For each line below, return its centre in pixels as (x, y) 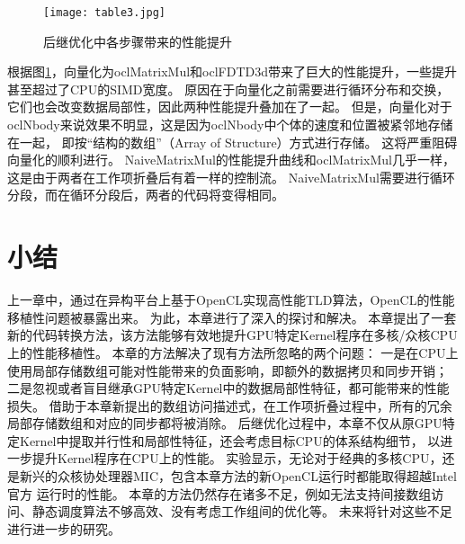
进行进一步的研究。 (64, 528)
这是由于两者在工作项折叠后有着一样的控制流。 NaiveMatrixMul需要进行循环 (231, 177)
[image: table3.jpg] (105, 13)
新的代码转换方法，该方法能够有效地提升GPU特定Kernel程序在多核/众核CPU (232, 335)
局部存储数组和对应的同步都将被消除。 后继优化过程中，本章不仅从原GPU (225, 423)
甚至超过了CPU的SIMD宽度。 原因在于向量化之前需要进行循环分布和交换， (228, 89)
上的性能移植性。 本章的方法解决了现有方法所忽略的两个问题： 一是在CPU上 (233, 352)
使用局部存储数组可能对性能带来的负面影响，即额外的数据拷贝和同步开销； (228, 370)
